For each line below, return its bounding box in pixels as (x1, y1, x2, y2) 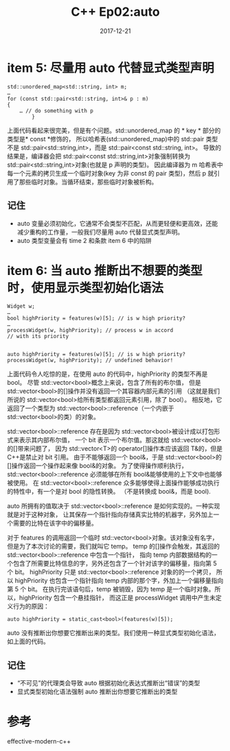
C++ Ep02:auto (71, 4, 160, 20)
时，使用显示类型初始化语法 (7, 280, 164, 296)
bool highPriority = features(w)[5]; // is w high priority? (7, 315, 186, 322)
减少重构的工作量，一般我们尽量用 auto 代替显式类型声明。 (16, 228, 184, 236)
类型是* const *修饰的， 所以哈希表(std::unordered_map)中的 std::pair (7, 134, 205, 143)
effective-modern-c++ (7, 737, 71, 746)
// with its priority (7, 333, 69, 340)
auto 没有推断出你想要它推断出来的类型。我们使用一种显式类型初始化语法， (7, 629, 220, 637)
